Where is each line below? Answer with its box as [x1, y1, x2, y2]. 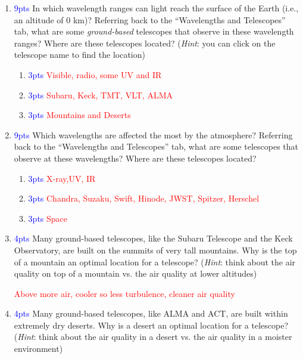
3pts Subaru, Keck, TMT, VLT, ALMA [28, 88, 173, 101]
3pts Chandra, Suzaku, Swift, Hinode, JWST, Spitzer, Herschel [28, 192, 260, 205]
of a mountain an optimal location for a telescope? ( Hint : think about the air [14, 255, 296, 268]
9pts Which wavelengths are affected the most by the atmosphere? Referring [14, 128, 293, 141]
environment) [14, 342, 63, 355]
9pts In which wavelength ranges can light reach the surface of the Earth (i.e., [14, 2, 299, 14]
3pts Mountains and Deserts [28, 109, 131, 121]
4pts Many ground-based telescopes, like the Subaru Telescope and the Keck [14, 232, 293, 245]
